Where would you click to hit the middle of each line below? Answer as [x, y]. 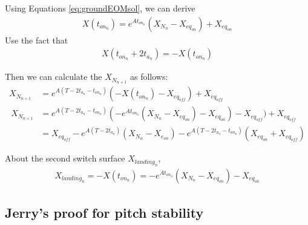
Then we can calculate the [54, 77]
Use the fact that [37, 40]
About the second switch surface [65, 158]
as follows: [149, 77]
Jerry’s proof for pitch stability [104, 213]
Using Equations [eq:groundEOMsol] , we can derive [100, 8]
